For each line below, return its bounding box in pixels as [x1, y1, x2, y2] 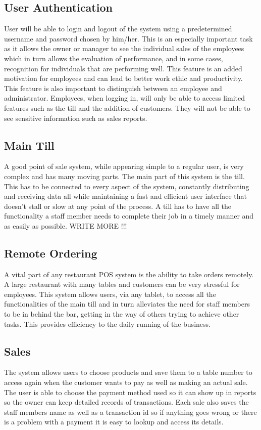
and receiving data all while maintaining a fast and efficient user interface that [4, 191, 247, 201]
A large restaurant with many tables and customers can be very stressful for [4, 279, 240, 289]
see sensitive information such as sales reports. [4, 112, 147, 123]
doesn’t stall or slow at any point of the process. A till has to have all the [4, 200, 232, 211]
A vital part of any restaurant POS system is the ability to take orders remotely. [4, 269, 254, 279]
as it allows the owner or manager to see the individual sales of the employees [4, 43, 244, 54]
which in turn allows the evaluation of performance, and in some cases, [4, 53, 223, 63]
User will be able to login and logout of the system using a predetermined [4, 23, 232, 34]
